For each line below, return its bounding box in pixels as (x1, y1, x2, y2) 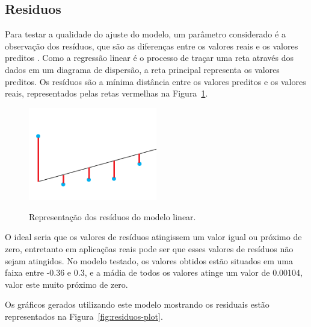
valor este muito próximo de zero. (5, 278, 128, 290)
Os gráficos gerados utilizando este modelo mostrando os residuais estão (5, 298, 269, 311)
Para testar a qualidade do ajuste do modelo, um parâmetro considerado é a (5, 28, 286, 40)
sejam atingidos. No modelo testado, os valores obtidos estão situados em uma (5, 254, 294, 267)
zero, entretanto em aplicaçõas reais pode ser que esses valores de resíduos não (5, 242, 294, 255)
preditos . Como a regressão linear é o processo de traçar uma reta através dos (5, 51, 294, 64)
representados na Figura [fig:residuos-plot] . (5, 310, 163, 322)
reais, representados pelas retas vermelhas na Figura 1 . (5, 87, 208, 100)
